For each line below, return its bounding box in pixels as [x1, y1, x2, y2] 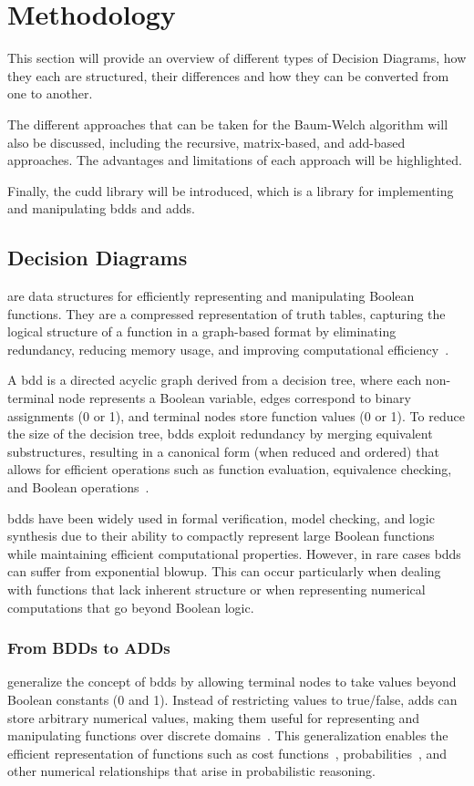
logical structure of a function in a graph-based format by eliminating [7, 322, 397, 341]
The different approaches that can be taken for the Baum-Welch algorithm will [7, 114, 448, 133]
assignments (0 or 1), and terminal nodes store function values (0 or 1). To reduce [7, 406, 465, 425]
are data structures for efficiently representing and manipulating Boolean [7, 286, 415, 305]
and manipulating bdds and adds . [7, 199, 195, 218]
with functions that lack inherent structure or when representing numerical [7, 579, 426, 598]
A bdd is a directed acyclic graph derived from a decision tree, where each [7, 370, 422, 389]
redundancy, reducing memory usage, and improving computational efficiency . [7, 339, 449, 358]
